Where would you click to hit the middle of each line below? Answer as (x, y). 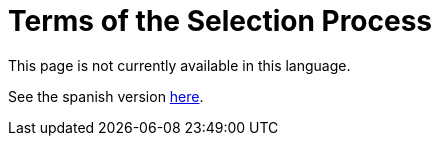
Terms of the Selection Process (220, 21)
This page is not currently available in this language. (179, 65)
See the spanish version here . (106, 96)
